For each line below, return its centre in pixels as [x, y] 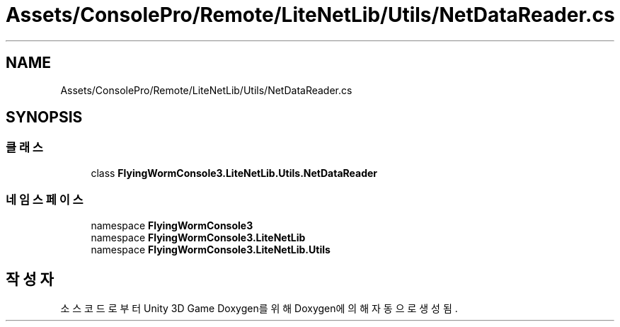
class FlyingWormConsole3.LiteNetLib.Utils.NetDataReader [234, 173]
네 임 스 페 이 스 [45, 200]
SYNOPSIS [44, 117]
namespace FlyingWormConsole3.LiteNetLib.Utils [211, 249]
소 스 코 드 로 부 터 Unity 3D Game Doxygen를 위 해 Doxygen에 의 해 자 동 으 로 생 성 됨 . [259, 309]
